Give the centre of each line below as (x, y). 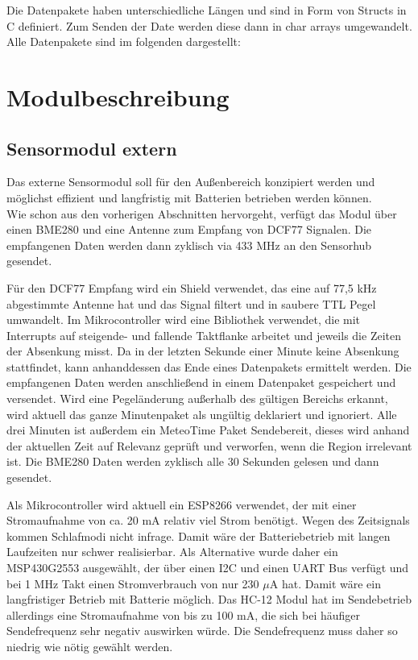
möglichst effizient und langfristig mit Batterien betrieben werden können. (189, 197)
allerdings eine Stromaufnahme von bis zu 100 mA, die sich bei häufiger (184, 614)
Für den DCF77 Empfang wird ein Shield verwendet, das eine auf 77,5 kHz (192, 287)
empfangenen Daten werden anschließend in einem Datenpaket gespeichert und (201, 382)
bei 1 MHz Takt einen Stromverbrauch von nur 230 (133, 583)
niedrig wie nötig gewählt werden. (90, 646)
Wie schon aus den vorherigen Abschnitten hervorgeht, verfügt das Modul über (202, 213)
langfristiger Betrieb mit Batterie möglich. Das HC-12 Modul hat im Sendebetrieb (209, 599)
